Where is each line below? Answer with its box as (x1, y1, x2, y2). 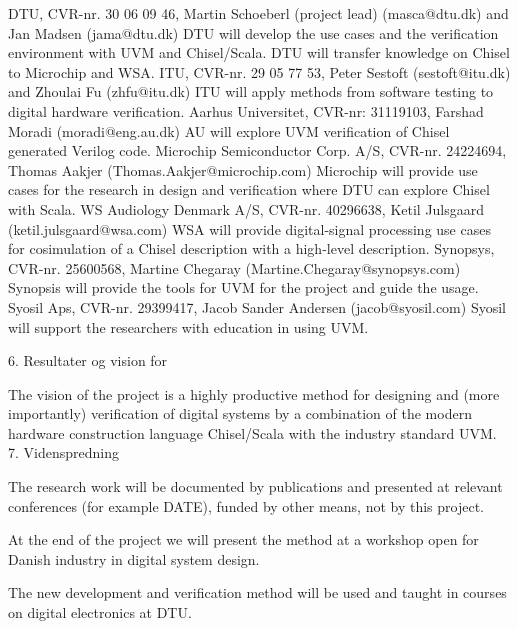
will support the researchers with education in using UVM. (8, 316, 369, 337)
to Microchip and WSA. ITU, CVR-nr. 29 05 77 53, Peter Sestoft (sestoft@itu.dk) (8, 61, 511, 82)
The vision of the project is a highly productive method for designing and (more (8, 383, 500, 404)
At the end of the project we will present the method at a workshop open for (8, 529, 479, 550)
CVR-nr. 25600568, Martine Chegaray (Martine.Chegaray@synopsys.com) (8, 257, 461, 278)
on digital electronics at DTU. (8, 602, 192, 623)
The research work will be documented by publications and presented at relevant (8, 476, 503, 497)
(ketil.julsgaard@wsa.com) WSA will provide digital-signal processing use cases (8, 218, 491, 239)
